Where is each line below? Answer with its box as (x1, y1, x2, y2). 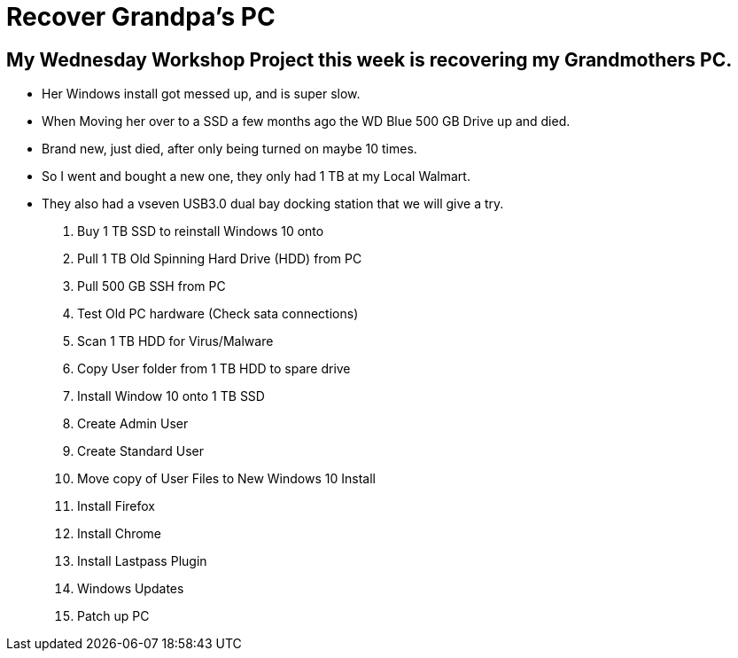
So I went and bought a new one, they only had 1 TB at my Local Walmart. (42, 168, 470, 184)
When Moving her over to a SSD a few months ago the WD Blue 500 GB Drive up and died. (42, 114, 571, 129)
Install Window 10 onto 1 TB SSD (77, 388, 265, 404)
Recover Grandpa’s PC (6, 2, 276, 32)
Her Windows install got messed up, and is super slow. (42, 86, 361, 102)
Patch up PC (77, 608, 150, 624)
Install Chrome (77, 526, 162, 542)
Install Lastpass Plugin (77, 553, 207, 569)
